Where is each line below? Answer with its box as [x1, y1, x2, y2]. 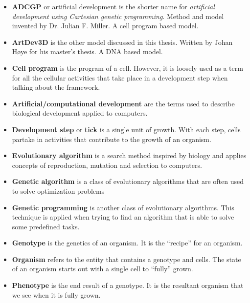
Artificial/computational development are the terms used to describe [12, 98, 235, 108]
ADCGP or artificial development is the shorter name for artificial [12, 1, 215, 11]
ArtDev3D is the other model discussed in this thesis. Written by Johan [12, 37, 233, 47]
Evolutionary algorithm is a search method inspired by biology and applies [12, 150, 247, 161]
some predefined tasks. [12, 221, 80, 231]
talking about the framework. [12, 82, 100, 92]
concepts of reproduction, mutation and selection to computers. [12, 160, 202, 170]
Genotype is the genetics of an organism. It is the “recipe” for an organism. [12, 238, 243, 248]
